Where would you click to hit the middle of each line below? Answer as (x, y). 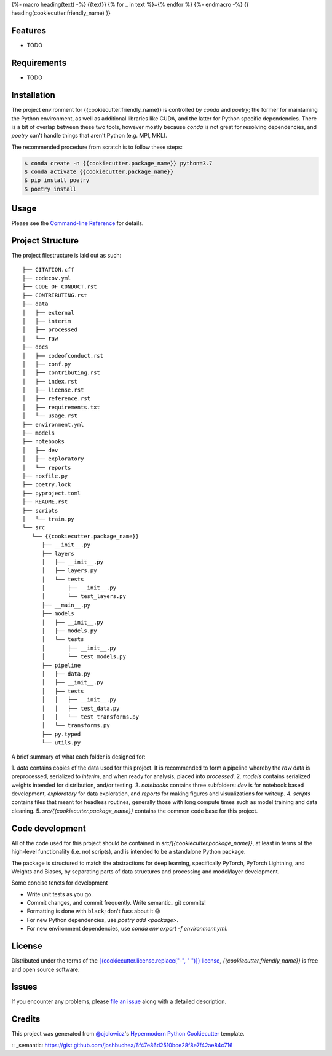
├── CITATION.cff (48, 270)
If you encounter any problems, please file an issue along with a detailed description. (119, 1001)
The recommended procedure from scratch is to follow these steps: (97, 147)
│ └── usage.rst (50, 416)
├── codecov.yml (47, 278)
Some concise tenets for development (60, 883)
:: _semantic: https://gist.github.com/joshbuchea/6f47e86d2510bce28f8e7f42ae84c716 (122, 1045)
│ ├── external (48, 313)
